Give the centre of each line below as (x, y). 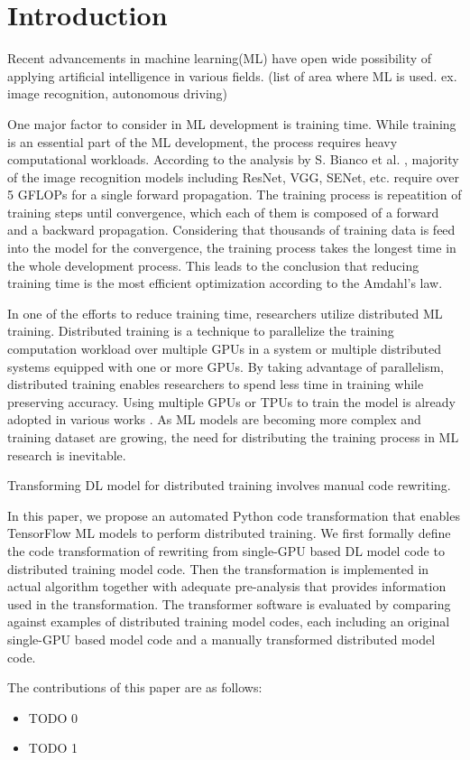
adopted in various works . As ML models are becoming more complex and (214, 419)
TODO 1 (53, 748)
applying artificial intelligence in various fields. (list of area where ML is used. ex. (232, 75)
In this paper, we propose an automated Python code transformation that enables (234, 515)
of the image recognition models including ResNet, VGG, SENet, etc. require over (233, 176)
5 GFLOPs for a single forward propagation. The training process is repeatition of (235, 195)
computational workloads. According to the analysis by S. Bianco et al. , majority (233, 159)
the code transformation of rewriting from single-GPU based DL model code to (226, 550)
